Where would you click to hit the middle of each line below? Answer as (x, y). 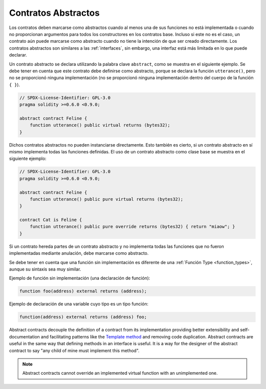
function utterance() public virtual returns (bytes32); (100, 125)
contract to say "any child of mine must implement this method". (74, 350)
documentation (25, 336)
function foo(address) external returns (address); (83, 291)
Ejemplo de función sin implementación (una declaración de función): (80, 278)
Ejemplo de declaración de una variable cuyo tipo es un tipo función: (79, 304)
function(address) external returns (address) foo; (83, 317)
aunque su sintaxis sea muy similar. (45, 269)
